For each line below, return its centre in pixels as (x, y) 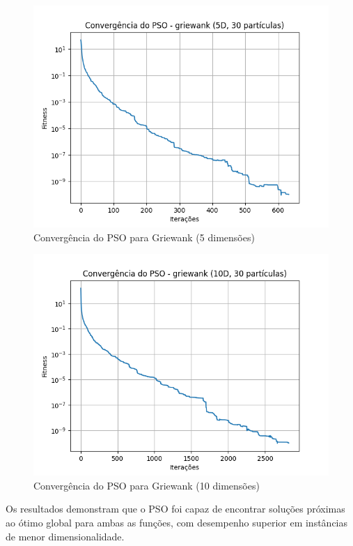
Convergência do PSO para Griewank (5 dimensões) (144, 237)
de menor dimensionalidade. (65, 536)
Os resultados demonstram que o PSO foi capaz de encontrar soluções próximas (175, 509)
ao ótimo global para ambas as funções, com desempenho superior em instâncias (177, 522)
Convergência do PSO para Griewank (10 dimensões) (147, 485)
